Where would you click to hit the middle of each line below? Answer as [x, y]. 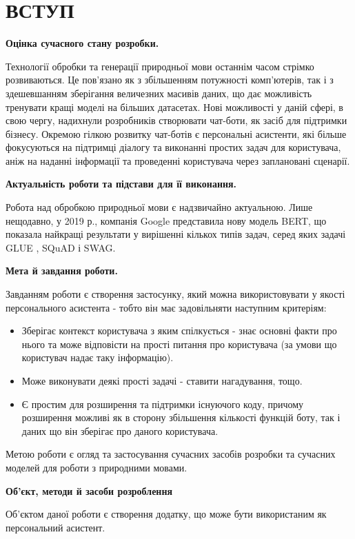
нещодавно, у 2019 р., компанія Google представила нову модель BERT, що [166, 220]
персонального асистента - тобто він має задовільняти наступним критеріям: [166, 307]
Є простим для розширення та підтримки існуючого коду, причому [163, 404]
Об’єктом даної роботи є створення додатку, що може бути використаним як [166, 514]
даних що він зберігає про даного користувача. [120, 430]
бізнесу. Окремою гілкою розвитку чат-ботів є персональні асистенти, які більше [176, 133]
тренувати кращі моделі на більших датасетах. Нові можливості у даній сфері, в [174, 106]
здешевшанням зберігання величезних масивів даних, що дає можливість [159, 93]
